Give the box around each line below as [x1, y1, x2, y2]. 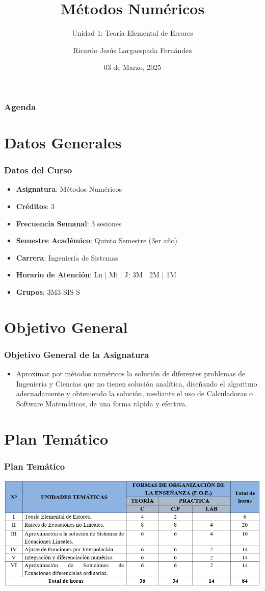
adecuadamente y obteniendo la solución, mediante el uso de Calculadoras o [16, 388, 253, 399]
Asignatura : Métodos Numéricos [16, 184, 122, 194]
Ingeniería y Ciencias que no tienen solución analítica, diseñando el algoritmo [16, 378, 257, 389]
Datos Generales [4, 132, 122, 153]
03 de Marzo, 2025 [103, 62, 162, 72]
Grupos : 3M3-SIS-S [16, 286, 80, 297]
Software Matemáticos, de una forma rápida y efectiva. [16, 398, 188, 408]
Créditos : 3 [16, 201, 55, 212]
